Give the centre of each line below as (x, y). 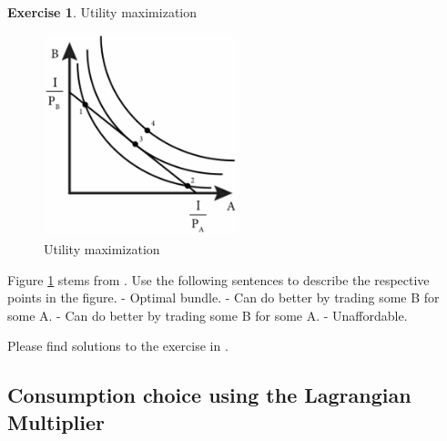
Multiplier (56, 421)
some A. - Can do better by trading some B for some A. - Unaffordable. (208, 315)
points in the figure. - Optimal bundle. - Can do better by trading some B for (223, 297)
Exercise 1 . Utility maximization (102, 12)
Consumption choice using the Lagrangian (209, 395)
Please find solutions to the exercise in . (118, 346)
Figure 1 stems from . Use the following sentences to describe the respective (218, 279)
